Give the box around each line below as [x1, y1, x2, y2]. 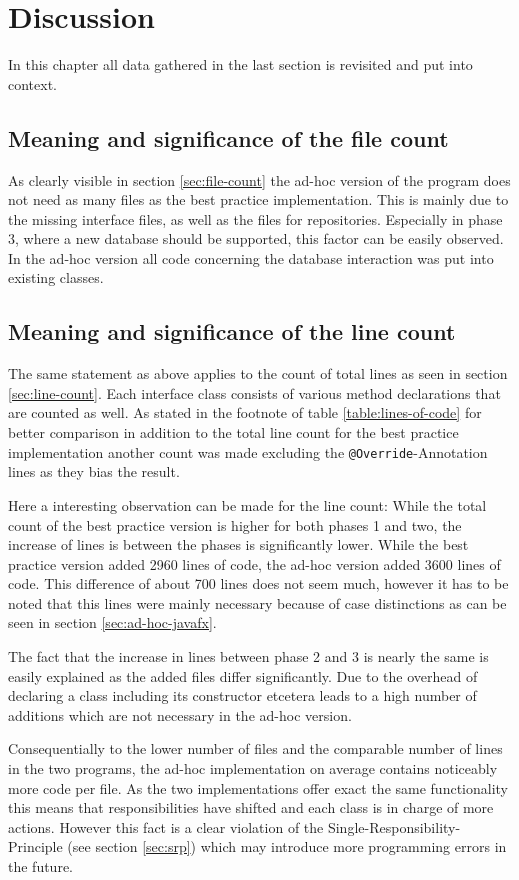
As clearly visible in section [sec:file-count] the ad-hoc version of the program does [8, 169, 511, 190]
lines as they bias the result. [8, 461, 180, 482]
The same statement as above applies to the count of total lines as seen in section [8, 363, 508, 384]
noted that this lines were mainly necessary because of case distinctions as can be [8, 592, 507, 613]
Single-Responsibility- [327, 816, 461, 837]
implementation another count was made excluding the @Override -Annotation [8, 441, 488, 462]
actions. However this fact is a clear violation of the [8, 816, 324, 837]
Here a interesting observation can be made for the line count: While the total [8, 494, 487, 515]
